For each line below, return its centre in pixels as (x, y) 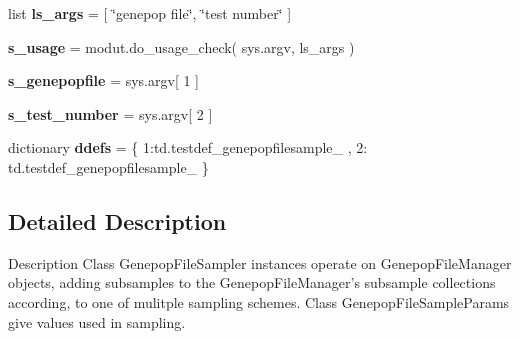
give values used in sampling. (97, 321)
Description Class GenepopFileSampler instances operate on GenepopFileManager (260, 262)
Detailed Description (117, 220)
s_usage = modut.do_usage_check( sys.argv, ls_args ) (181, 46)
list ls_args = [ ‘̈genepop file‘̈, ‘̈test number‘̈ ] (150, 13)
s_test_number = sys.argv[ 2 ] (110, 113)
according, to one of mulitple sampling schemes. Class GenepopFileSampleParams (259, 301)
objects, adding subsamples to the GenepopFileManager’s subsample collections (252, 282)
